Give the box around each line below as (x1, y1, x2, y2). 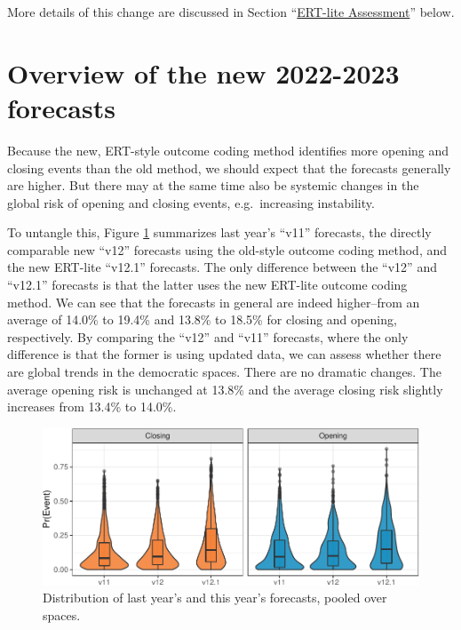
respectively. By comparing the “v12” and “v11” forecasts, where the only (7, 327, 409, 346)
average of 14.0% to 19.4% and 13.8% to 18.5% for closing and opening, (7, 310, 397, 329)
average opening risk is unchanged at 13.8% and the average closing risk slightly (7, 379, 443, 398)
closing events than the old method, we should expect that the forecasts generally (7, 158, 451, 177)
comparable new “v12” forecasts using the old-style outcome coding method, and (7, 240, 448, 259)
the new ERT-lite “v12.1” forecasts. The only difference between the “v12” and (7, 258, 437, 276)
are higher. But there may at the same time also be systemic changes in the (7, 176, 419, 195)
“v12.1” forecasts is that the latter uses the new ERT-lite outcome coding (7, 275, 408, 294)
